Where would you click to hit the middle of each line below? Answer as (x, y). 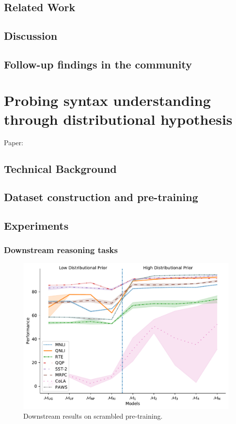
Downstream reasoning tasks (61, 249)
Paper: (14, 142)
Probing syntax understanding (107, 100)
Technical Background (60, 168)
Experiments (36, 226)
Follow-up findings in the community (98, 64)
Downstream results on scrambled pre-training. (93, 416)
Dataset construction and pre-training (101, 197)
